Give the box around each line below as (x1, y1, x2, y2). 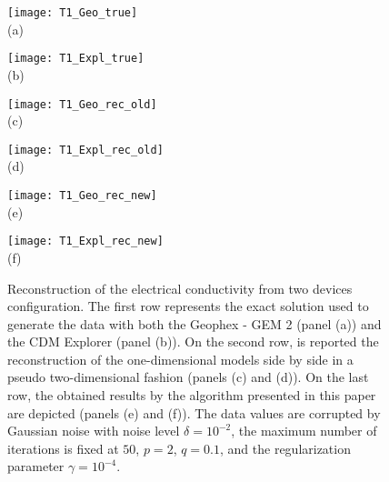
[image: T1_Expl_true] (7, 52, 145, 65)
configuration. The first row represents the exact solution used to (7, 296, 369, 316)
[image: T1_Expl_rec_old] (7, 143, 164, 156)
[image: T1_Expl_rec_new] (7, 235, 164, 248)
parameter (7, 457, 65, 476)
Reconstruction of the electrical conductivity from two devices (7, 278, 353, 297)
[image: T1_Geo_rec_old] (7, 97, 157, 111)
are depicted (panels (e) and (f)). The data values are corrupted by (7, 403, 381, 422)
